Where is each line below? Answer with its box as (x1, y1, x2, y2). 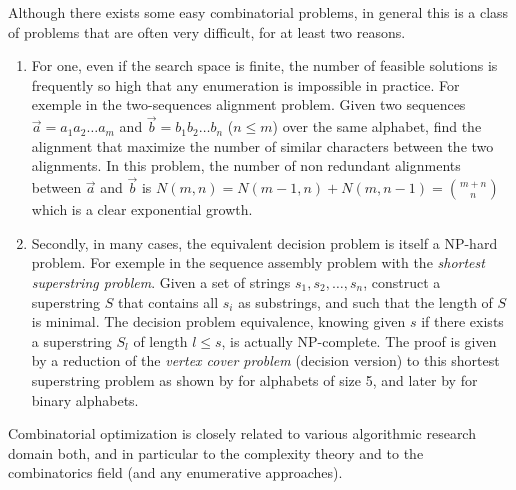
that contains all (118, 291, 219, 312)
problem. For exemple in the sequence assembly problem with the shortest (31, 252, 485, 273)
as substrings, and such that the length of (238, 291, 493, 312)
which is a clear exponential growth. (31, 199, 253, 220)
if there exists (421, 311, 504, 332)
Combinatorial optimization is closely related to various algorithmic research (8, 423, 476, 444)
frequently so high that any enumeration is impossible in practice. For (31, 74, 460, 95)
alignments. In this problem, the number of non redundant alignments (31, 155, 461, 176)
